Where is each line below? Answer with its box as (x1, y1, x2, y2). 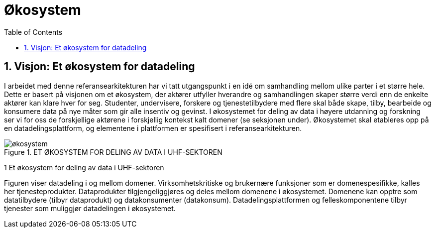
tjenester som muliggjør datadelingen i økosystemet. (4, 204, 176, 213)
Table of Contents (4, 27, 63, 36)
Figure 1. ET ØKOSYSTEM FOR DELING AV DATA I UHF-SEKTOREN (4, 147, 222, 156)
